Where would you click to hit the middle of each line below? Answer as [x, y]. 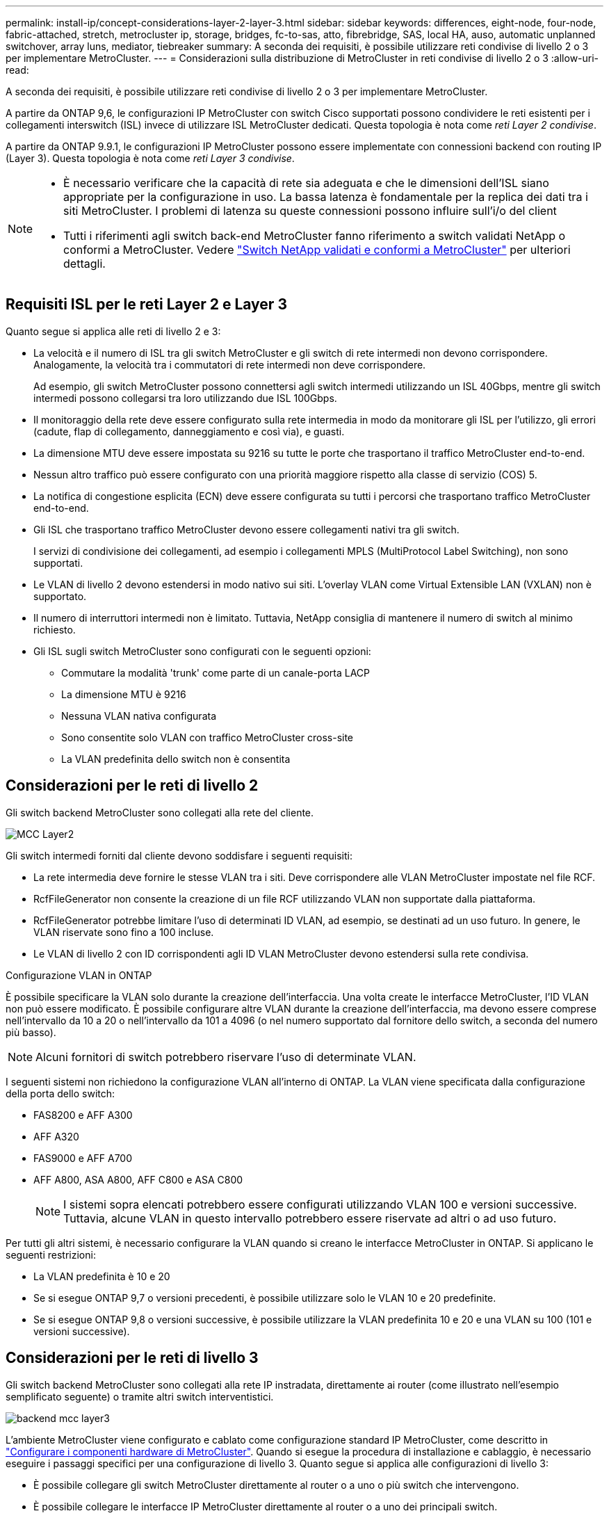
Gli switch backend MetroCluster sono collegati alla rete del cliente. [160, 812]
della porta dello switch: [60, 1093]
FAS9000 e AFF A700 [83, 1158]
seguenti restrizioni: [51, 1254]
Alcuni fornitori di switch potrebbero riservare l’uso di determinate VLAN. [226, 1057]
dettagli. [84, 264]
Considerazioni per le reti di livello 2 [132, 786]
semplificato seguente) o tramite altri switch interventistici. [140, 1396]
